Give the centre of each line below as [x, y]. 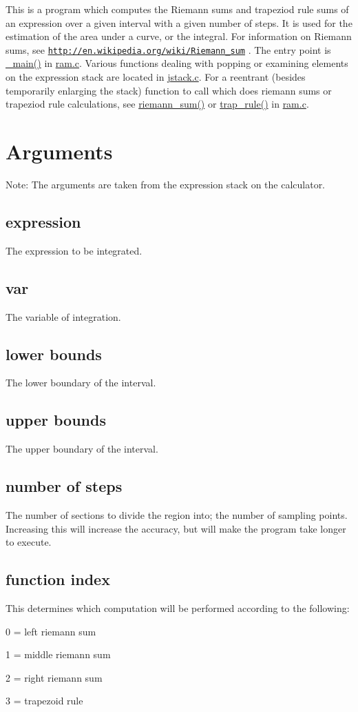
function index [58, 579]
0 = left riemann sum [51, 631]
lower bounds [54, 354]
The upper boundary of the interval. [82, 449]
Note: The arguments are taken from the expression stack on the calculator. [166, 184]
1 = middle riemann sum [58, 654]
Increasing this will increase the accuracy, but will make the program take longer [176, 528]
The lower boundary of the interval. [81, 383]
